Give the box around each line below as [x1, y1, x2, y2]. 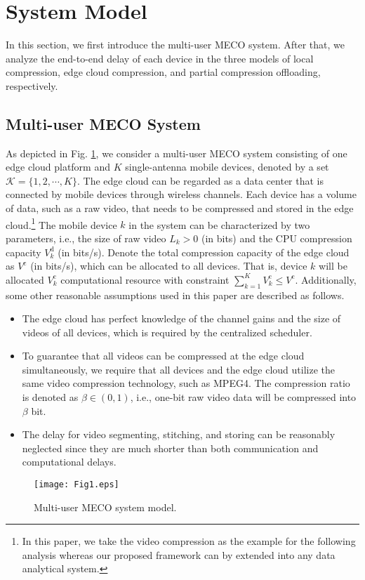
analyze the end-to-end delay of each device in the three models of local [6, 51, 314, 65]
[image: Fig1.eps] [34, 480, 119, 490]
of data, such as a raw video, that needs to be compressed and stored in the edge [6, 201, 354, 216]
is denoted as [22, 390, 79, 404]
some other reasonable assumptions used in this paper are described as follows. [6, 287, 345, 302]
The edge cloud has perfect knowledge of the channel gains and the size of [22, 311, 341, 326]
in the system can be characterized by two [128, 217, 310, 232]
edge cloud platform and [6, 159, 111, 174]
